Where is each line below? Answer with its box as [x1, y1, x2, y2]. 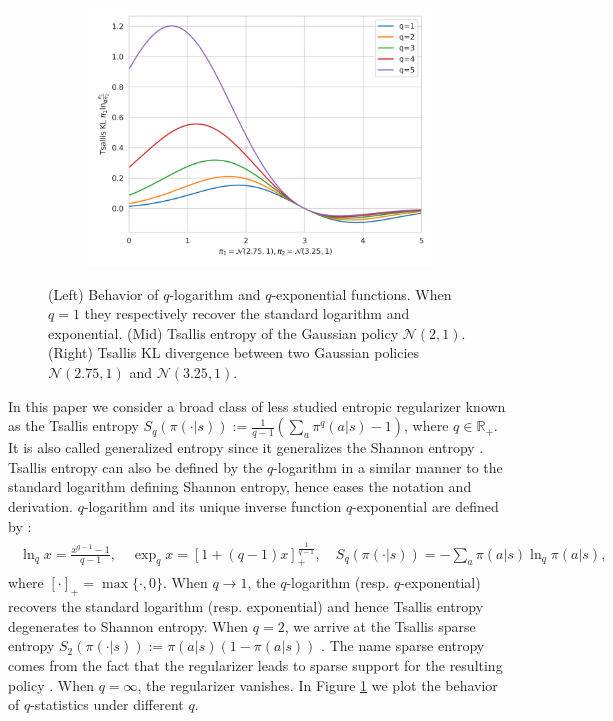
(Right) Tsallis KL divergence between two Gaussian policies [48, 342, 420, 363]
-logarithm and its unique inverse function [83, 495, 342, 516]
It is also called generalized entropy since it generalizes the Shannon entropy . [8, 437, 484, 458]
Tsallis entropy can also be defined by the [8, 456, 263, 477]
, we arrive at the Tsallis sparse [284, 615, 476, 636]
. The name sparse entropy [321, 635, 485, 656]
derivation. [8, 495, 74, 516]
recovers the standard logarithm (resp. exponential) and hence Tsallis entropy [8, 596, 484, 617]
